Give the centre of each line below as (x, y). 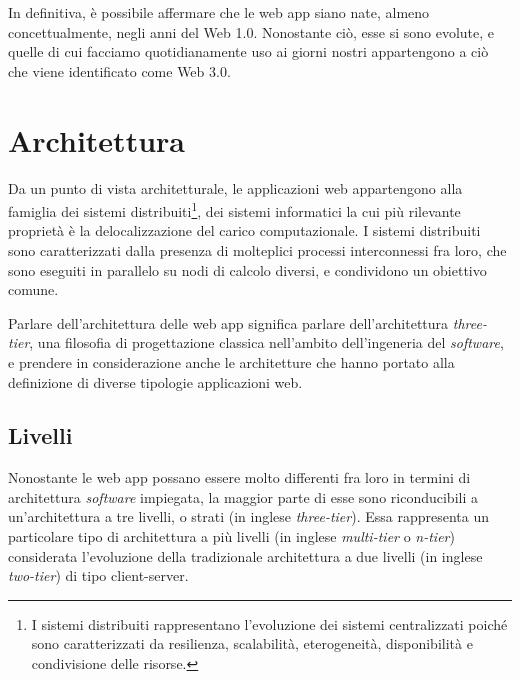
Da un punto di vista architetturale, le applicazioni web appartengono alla (235, 187)
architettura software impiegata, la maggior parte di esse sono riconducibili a (243, 496)
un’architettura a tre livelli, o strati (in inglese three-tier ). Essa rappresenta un (248, 516)
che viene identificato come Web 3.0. (119, 70)
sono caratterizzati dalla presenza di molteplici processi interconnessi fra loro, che (257, 249)
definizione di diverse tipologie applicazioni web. (155, 381)
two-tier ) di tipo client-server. (98, 575)
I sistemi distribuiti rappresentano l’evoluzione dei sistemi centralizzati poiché (269, 623)
